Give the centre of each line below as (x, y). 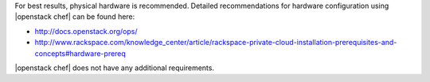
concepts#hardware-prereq (80, 53)
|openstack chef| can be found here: (75, 17)
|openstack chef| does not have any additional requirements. (115, 68)
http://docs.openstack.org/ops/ (86, 31)
